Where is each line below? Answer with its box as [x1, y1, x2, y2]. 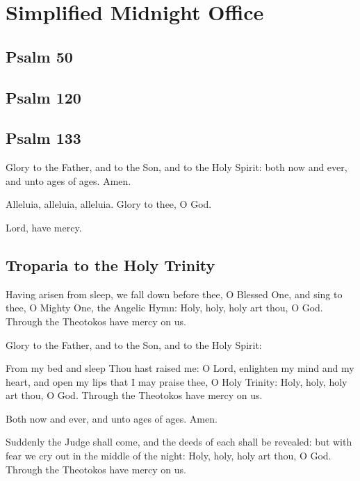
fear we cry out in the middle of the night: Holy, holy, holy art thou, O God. [6, 448, 332, 463]
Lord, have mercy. [6, 220, 82, 234]
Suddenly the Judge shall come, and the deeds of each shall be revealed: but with [6, 434, 352, 449]
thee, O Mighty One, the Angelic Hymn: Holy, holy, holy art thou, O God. [6, 300, 323, 315]
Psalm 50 [6, 45, 73, 67]
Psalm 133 [6, 127, 81, 149]
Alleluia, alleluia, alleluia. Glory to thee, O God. [6, 197, 212, 211]
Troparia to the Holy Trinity [6, 254, 215, 275]
